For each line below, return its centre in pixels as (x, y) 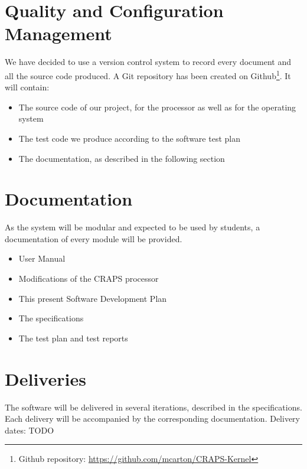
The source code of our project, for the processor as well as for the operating (157, 107)
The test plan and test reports (73, 338)
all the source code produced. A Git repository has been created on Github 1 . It (148, 74)
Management (58, 33)
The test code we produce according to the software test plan (129, 138)
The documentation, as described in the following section (122, 158)
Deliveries (45, 378)
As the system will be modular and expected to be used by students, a (133, 227)
